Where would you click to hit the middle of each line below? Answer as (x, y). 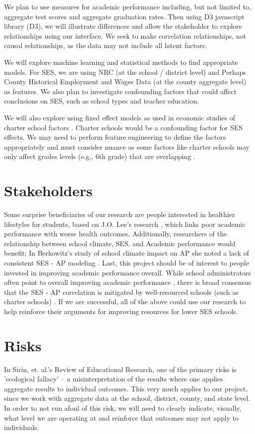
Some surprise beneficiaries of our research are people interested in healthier (120, 214)
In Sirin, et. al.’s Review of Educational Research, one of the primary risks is (120, 369)
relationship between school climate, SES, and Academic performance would (120, 243)
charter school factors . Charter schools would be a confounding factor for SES (124, 127)
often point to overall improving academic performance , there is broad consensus (128, 282)
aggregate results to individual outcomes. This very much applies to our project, (126, 388)
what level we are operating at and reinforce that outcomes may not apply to (122, 417)
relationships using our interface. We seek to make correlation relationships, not (125, 35)
